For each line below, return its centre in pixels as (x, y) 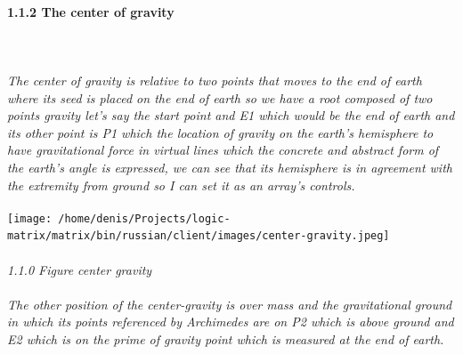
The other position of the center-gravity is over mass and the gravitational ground (230, 304)
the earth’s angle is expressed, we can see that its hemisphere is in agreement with (230, 167)
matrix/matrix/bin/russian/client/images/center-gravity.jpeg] (199, 236)
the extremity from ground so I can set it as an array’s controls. (181, 185)
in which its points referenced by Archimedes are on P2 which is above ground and (231, 322)
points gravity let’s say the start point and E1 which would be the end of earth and (231, 115)
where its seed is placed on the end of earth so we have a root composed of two (220, 97)
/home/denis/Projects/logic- (144, 218)
